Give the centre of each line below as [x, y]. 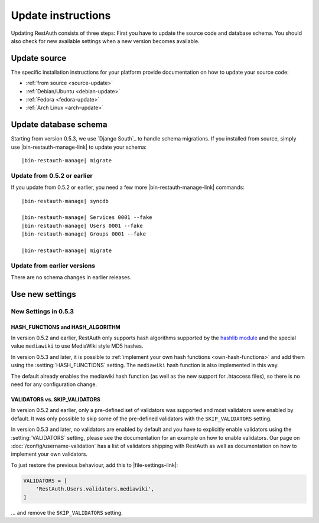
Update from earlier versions [53, 266]
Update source [39, 58]
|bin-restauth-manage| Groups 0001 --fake [84, 234]
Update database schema [59, 125]
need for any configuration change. [54, 384]
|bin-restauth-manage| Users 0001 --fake [82, 225]
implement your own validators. [49, 454]
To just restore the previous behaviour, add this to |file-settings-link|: [95, 465]
